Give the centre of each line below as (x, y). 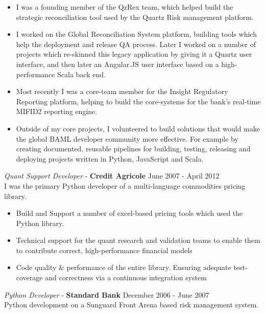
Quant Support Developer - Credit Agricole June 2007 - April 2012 (112, 176)
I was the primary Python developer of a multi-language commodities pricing (125, 185)
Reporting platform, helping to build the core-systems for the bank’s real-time (138, 101)
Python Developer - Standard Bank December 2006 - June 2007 (107, 294)
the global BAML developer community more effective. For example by (127, 138)
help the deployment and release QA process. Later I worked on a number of (136, 44)
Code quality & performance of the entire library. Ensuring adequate (124, 267)
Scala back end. (81, 74)
